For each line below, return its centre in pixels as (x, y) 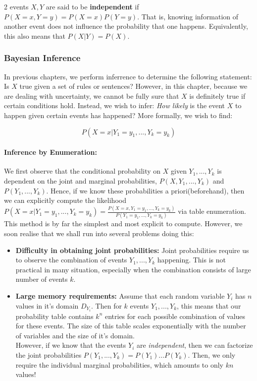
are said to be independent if (92, 6)
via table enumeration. (212, 211)
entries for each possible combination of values (175, 316)
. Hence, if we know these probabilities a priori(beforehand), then (145, 190)
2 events (16, 6)
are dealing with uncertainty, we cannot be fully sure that (92, 95)
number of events (42, 279)
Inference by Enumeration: (51, 152)
